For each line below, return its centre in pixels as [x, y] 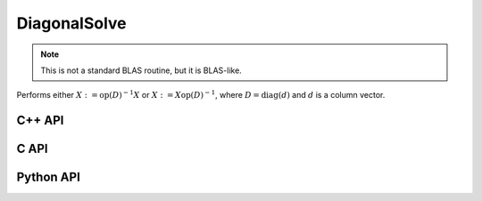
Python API [48, 177]
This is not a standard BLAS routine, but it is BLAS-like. [141, 70]
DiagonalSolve [71, 23]
